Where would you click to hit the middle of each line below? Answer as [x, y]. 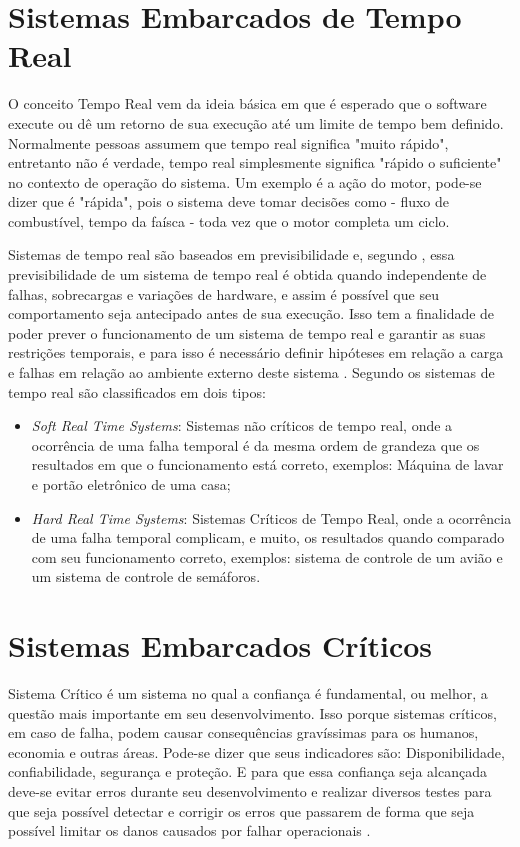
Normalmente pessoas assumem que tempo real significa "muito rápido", [228, 142]
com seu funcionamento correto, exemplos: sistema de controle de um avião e [267, 556]
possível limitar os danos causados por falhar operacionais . [189, 830]
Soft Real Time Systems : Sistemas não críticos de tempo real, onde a [242, 425]
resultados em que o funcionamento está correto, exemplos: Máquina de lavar [267, 464]
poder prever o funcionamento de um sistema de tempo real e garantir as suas [247, 332]
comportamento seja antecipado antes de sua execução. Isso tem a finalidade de [251, 313]
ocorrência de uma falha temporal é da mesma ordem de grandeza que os [255, 444]
